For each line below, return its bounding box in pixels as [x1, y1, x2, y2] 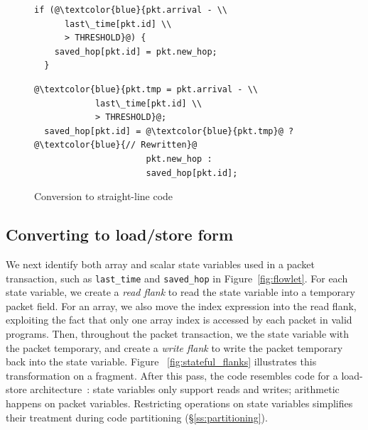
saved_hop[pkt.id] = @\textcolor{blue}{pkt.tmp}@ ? [44, 126, 294, 136]
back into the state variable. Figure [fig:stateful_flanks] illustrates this [6, 354, 317, 369]
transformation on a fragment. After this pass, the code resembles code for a [6, 368, 338, 382]
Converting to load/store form [6, 224, 234, 246]
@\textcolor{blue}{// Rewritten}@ [34, 140, 197, 150]
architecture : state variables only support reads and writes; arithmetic [30, 382, 340, 397]
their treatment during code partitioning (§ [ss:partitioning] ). [6, 409, 268, 424]
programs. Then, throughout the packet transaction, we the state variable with [6, 326, 350, 341]
